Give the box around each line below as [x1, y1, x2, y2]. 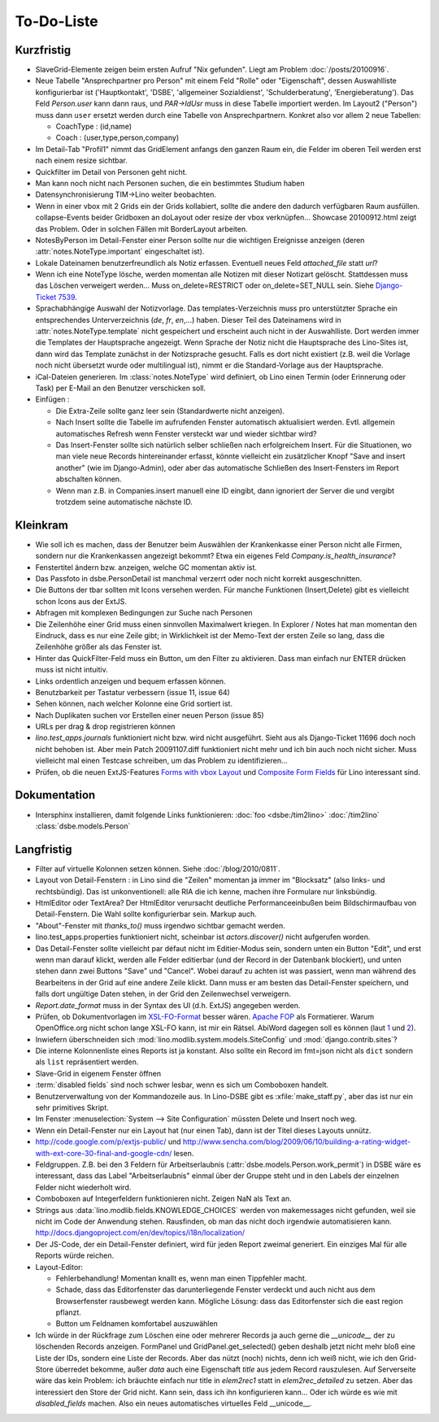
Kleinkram [15, 518, 68, 532]
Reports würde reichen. [35, 1250, 114, 1260]
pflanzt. [55, 1307, 81, 1317]
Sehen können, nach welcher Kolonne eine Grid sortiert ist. [35, 699, 233, 709]
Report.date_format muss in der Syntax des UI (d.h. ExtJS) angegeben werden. [35, 1000, 301, 1010]
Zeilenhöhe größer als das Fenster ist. [35, 642, 163, 652]
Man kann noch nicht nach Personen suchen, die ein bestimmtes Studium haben [35, 178, 305, 188]
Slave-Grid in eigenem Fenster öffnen [35, 1068, 162, 1078]
